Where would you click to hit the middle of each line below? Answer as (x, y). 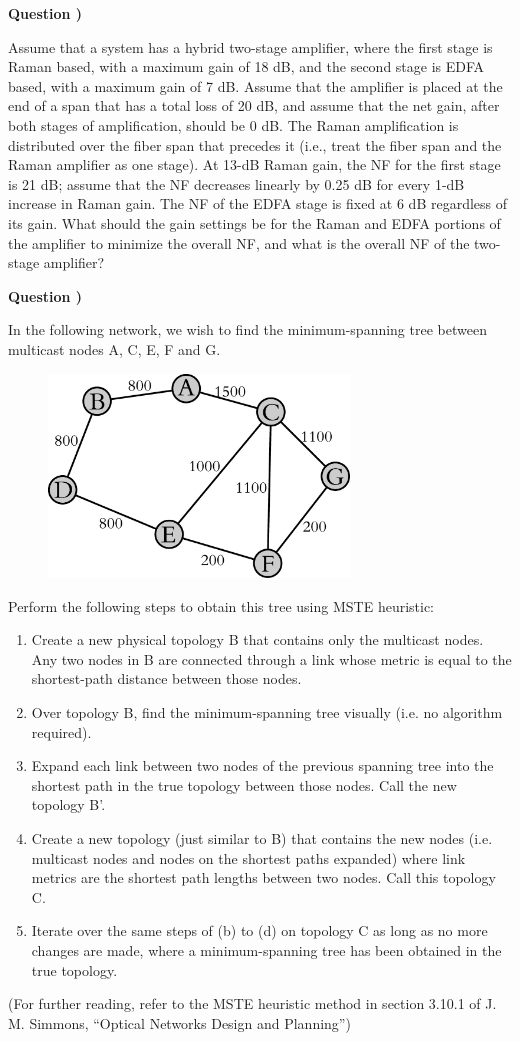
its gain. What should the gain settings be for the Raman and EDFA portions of (254, 222)
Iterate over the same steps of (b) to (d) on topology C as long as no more (259, 930)
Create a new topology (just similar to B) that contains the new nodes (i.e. (262, 838)
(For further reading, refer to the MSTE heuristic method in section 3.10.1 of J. (252, 1003)
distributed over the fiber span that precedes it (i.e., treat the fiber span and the (255, 144)
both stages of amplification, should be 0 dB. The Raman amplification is (233, 124)
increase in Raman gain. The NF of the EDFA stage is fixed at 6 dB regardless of (258, 203)
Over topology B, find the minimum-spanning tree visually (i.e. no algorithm (267, 712)
